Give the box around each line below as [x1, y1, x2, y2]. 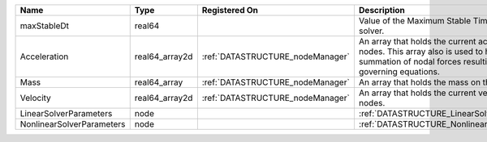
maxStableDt [19, 20, 69, 31]
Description [358, 5, 405, 15]
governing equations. [358, 66, 440, 77]
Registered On [201, 5, 259, 15]
